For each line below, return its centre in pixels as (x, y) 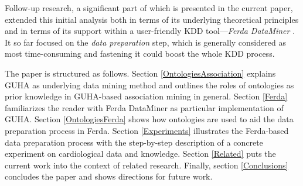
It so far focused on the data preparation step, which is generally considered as (145, 42)
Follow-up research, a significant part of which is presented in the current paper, (149, 8)
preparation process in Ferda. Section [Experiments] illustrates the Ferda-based (147, 130)
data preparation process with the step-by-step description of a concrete (134, 142)
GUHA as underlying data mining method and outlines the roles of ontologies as (149, 85)
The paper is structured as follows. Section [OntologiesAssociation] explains (140, 73)
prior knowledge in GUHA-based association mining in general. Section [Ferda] (146, 96)
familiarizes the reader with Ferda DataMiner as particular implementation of (144, 107)
